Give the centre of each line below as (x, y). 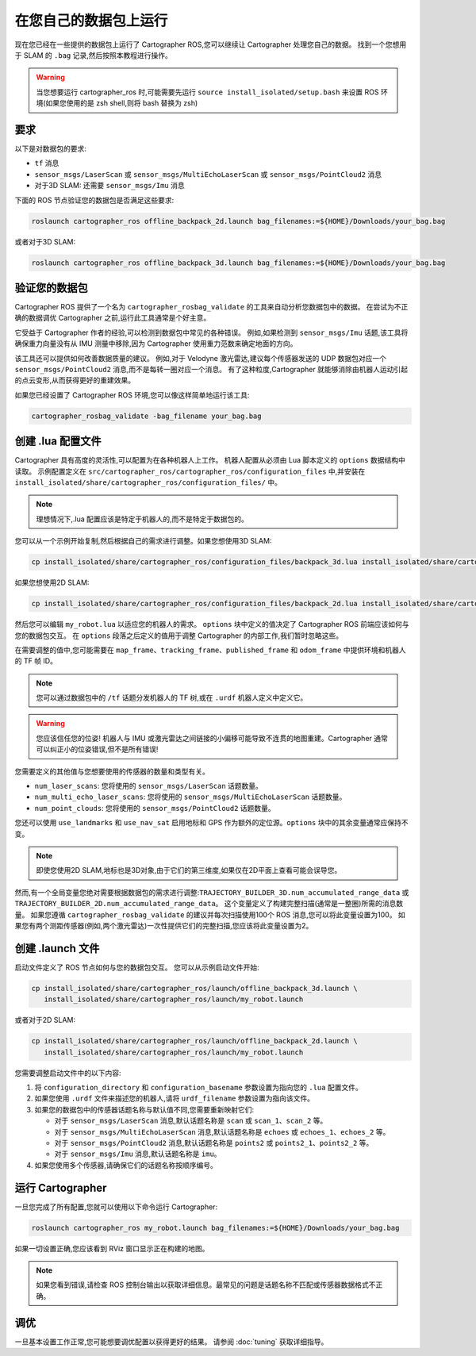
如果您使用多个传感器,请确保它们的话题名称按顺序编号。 (126, 1165)
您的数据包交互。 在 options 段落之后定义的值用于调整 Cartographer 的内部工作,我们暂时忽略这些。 (179, 636)
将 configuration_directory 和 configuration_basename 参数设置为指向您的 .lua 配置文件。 (198, 1087)
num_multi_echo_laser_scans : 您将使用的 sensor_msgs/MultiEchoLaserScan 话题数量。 (190, 797)
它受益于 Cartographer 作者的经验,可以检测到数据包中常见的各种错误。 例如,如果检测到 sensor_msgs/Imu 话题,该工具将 (211, 332)
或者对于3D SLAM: (45, 241)
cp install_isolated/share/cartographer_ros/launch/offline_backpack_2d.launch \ (195, 1041)
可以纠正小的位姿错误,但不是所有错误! (97, 749)
